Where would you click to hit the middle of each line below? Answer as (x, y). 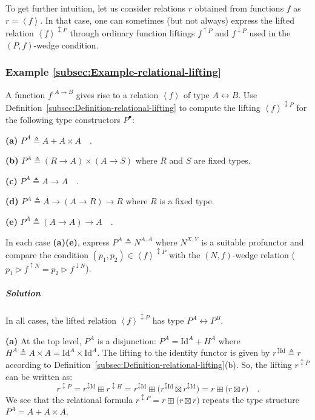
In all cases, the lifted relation (61, 320)
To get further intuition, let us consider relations (96, 8)
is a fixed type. (187, 201)
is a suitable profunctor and (253, 242)
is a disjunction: (127, 340)
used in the (270, 33)
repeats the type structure (251, 399)
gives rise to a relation (117, 94)
